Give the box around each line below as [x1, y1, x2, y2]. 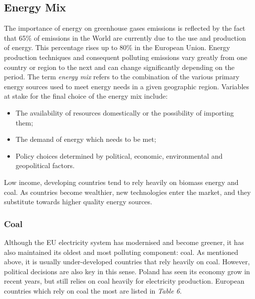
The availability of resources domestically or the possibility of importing [15, 107, 234, 118]
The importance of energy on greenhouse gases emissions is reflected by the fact [4, 23, 246, 33]
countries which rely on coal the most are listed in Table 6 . [4, 285, 182, 296]
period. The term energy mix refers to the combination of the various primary [4, 71, 240, 82]
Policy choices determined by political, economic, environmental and [15, 150, 223, 161]
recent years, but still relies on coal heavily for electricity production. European [4, 276, 245, 286]
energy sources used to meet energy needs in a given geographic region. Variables [4, 81, 250, 91]
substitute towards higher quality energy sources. [4, 196, 152, 207]
